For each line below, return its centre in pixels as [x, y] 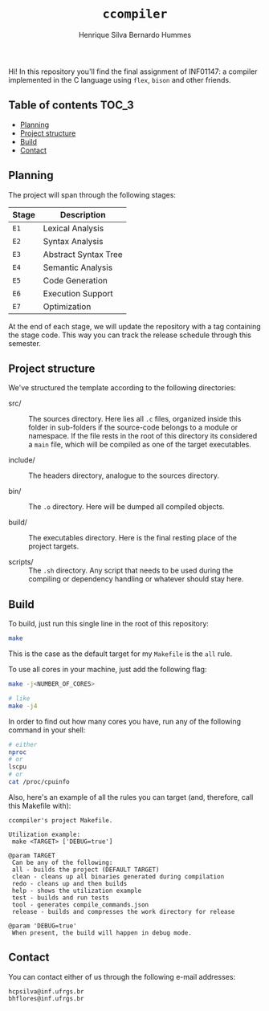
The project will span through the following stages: [92, 194]
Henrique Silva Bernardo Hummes [135, 35]
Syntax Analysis [73, 241]
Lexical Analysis [73, 228]
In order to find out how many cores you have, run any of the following [125, 721]
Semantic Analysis [78, 267]
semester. [25, 343]
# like [19, 698]
